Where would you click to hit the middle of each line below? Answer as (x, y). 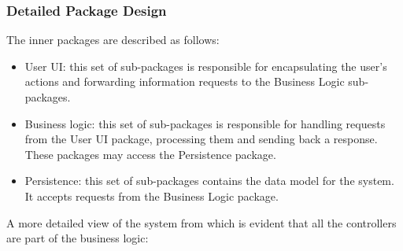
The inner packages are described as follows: (113, 40)
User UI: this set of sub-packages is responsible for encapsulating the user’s (206, 66)
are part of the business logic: (78, 238)
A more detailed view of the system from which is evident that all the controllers (201, 222)
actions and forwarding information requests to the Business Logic (185, 81)
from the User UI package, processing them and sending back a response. (201, 139)
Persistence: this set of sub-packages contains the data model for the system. (209, 181)
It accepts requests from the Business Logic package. (152, 196)
